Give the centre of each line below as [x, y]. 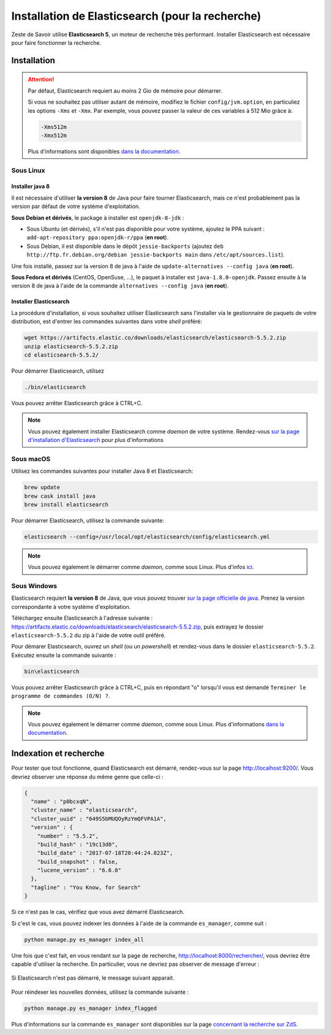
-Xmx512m [54, 135]
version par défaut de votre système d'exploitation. [76, 206]
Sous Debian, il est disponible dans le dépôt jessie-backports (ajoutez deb [125, 246]
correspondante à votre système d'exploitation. [71, 607]
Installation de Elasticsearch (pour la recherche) [136, 16]
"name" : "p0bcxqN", [62, 801]
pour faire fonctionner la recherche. [56, 42]
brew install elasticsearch [66, 504]
